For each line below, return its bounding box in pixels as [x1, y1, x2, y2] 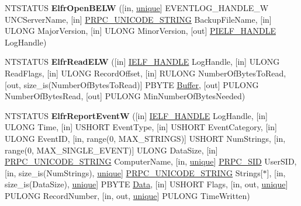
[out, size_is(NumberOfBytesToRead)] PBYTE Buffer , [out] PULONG [5, 78, 259, 90]
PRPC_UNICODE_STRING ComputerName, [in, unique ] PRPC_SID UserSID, [5, 155, 297, 167]
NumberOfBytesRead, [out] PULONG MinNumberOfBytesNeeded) [5, 90, 245, 102]
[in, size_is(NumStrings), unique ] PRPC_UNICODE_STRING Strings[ [5, 166, 263, 179]
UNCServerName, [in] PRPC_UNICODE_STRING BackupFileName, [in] [5, 13, 272, 25]
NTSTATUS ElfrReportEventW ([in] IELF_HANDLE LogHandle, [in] [5, 109, 268, 121]
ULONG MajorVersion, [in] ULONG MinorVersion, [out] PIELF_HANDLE [5, 25, 276, 37]
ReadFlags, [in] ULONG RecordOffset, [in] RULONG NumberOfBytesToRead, [5, 67, 286, 79]
